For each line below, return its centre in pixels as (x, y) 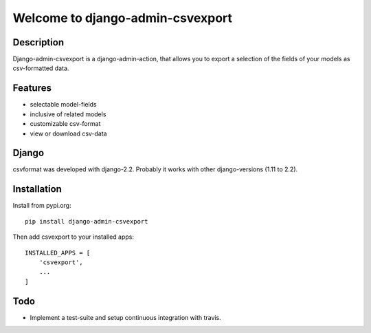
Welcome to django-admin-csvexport (123, 18)
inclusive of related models (68, 114)
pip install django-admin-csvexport (87, 221)
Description (38, 42)
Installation (37, 189)
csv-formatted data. (41, 68)
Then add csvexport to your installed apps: (73, 237)
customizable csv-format (65, 124)
